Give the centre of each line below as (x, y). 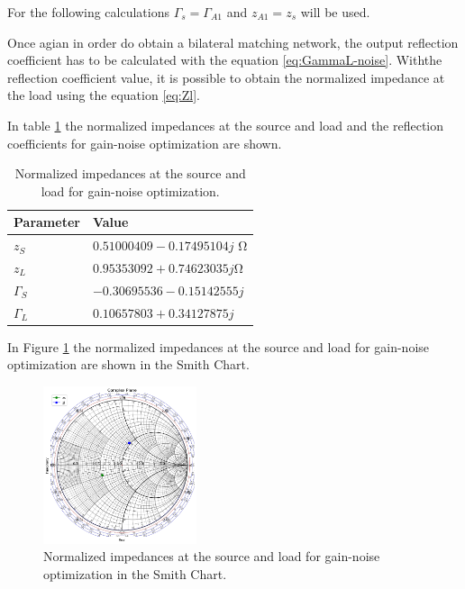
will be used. (335, 12)
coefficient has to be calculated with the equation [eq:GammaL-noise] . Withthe (225, 60)
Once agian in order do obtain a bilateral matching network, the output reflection (233, 42)
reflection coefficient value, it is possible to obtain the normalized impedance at (226, 77)
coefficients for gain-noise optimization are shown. (145, 143)
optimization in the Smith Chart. (135, 573)
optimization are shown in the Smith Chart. (128, 364)
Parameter (47, 222)
